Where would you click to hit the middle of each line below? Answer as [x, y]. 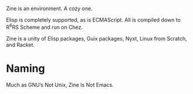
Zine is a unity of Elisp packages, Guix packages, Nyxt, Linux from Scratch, [96, 38]
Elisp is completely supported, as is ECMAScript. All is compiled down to [94, 20]
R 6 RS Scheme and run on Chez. [44, 27]
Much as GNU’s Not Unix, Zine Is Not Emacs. [60, 85]
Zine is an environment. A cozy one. [49, 9]
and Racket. [20, 45]
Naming [25, 68]
